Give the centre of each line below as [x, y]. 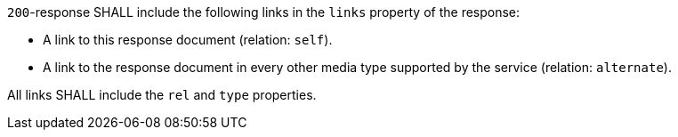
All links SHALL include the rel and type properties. [162, 95]
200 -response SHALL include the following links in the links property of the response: [264, 12]
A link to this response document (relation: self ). [188, 40]
